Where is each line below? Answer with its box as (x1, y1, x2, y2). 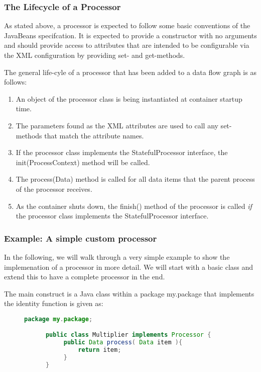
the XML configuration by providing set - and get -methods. (4, 50, 185, 60)
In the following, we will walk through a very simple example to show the (4, 251, 230, 262)
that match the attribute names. (44, 130, 144, 140)
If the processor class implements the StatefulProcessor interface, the (16, 147, 228, 158)
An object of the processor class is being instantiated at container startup (16, 93, 242, 104)
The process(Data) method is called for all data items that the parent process (16, 174, 255, 184)
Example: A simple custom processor (4, 232, 157, 244)
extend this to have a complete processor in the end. (4, 271, 165, 282)
